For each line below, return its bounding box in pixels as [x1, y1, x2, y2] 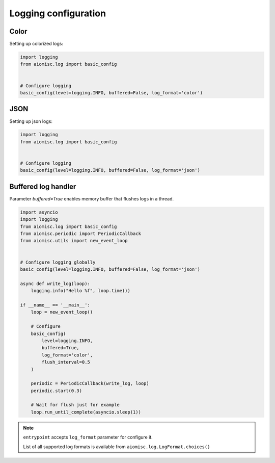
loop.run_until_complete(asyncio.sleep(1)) [31, 409, 141, 415]
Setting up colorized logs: [9, 41, 64, 47]
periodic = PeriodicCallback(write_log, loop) [31, 380, 150, 387]
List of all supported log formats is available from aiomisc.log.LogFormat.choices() [23, 444, 210, 450]
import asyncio [20, 209, 58, 215]
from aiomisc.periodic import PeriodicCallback [20, 231, 141, 237]
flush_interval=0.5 [41, 359, 90, 365]
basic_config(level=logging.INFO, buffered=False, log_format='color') [20, 90, 203, 95]
